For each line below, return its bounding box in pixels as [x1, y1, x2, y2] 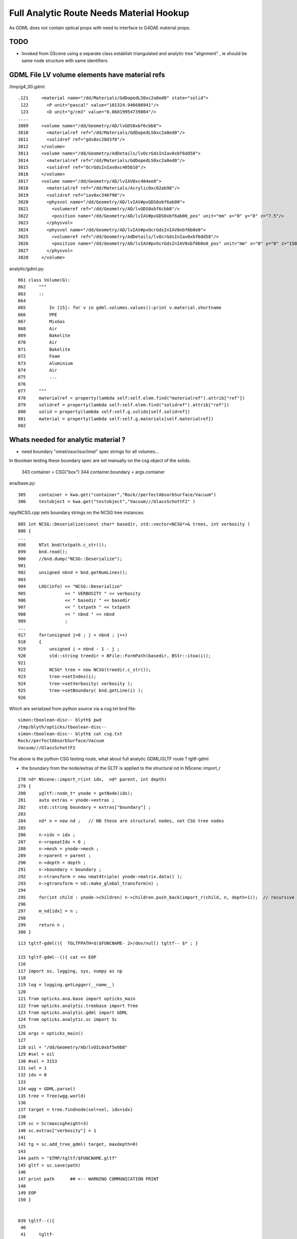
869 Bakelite [18, 333, 70, 338]
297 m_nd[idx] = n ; [18, 908, 78, 914]
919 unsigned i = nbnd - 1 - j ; [18, 646, 120, 652]
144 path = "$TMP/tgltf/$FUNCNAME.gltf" [18, 1155, 117, 1161]
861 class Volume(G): [18, 277, 70, 282]
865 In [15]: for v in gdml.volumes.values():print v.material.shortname [18, 305, 222, 311]
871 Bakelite [18, 346, 70, 352]
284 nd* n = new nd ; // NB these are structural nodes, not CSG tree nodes [18, 818, 224, 824]
